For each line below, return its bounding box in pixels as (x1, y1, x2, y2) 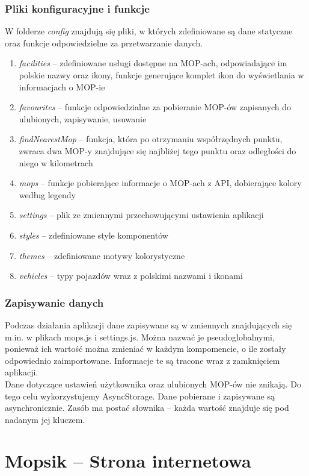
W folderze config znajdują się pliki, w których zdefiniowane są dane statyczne (5, 25, 293, 37)
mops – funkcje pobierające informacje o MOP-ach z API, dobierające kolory (19, 177, 302, 189)
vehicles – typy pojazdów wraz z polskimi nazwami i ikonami (19, 269, 243, 282)
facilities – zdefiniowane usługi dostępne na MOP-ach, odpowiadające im (19, 57, 287, 69)
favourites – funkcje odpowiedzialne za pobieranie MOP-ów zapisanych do (19, 101, 292, 113)
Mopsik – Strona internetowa (5, 448, 251, 473)
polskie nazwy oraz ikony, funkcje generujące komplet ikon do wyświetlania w (19, 69, 304, 81)
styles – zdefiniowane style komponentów (19, 228, 168, 241)
